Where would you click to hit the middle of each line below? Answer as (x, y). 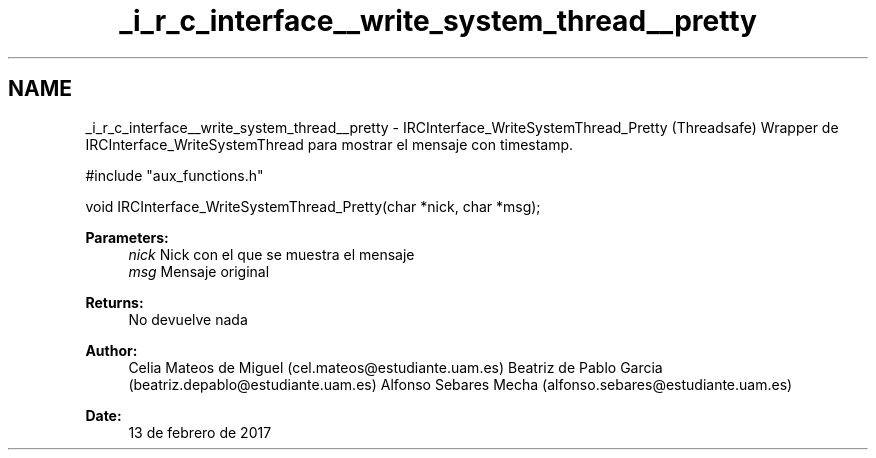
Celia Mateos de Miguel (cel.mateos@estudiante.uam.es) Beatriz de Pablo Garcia (395, 367)
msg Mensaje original (199, 271)
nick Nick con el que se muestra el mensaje (271, 254)
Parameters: (127, 237)
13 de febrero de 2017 (200, 432)
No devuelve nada (188, 319)
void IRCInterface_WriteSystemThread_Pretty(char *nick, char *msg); (313, 206)
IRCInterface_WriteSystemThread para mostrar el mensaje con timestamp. (329, 144)
